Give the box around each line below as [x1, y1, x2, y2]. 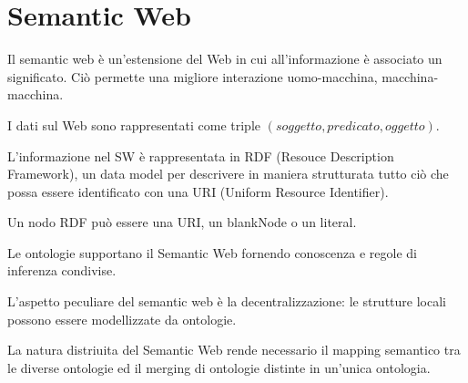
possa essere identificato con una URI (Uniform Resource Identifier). [7, 181, 389, 201]
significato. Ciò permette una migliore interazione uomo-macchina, [7, 67, 378, 86]
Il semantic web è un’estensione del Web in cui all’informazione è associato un [7, 49, 443, 68]
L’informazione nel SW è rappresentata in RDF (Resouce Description [7, 146, 394, 165]
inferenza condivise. [7, 261, 117, 280]
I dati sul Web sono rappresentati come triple [7, 115, 261, 134]
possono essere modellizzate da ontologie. [7, 309, 237, 328]
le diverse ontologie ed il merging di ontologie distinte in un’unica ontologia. [7, 357, 431, 377]
